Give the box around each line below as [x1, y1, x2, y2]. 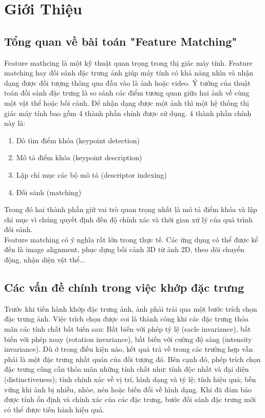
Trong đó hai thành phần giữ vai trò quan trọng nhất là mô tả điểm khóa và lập [4, 204, 257, 215]
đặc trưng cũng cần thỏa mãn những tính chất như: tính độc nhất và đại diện [4, 364, 249, 374]
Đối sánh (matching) [16, 186, 82, 197]
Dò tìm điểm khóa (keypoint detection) [16, 135, 140, 145]
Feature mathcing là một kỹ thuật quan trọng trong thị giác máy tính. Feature [4, 57, 253, 68]
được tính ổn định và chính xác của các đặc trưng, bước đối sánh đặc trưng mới [4, 394, 256, 405]
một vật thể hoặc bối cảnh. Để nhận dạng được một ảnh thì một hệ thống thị [4, 97, 249, 108]
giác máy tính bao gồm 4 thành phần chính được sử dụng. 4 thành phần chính [4, 107, 252, 118]
